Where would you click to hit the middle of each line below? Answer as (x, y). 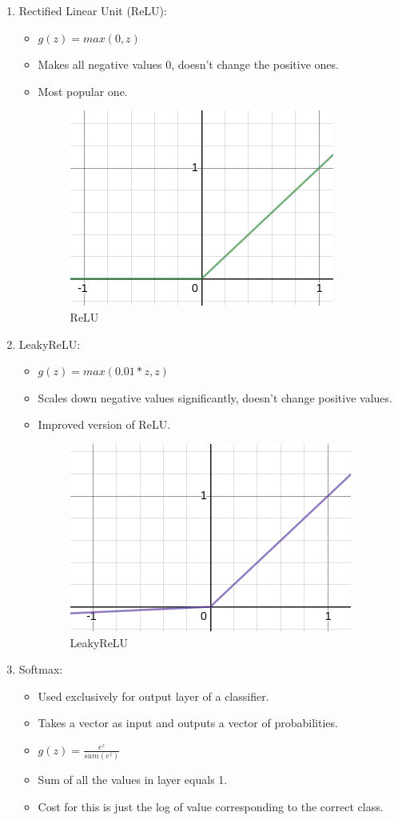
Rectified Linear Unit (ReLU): (93, 10)
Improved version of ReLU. (104, 424)
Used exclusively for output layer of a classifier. (153, 696)
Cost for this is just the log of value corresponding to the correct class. (211, 806)
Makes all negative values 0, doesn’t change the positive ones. (188, 64)
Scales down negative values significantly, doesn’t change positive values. (215, 397)
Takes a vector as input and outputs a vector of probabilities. (188, 723)
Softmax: (41, 669)
